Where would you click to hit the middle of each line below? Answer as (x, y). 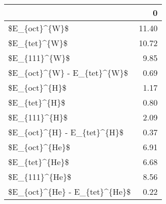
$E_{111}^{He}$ (40, 177)
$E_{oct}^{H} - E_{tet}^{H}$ (66, 132)
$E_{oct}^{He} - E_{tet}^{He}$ (70, 191)
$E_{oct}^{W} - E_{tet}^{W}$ (68, 73)
